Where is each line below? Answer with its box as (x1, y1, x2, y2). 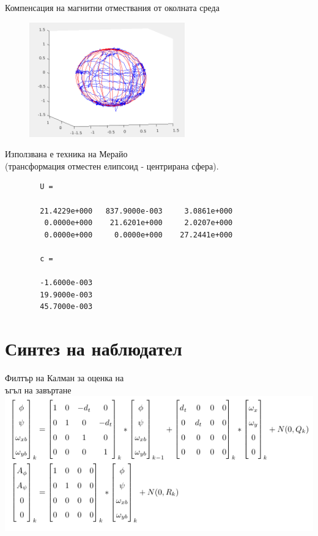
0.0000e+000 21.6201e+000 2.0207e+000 (44, 218, 233, 228)
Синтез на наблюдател (5, 336, 182, 361)
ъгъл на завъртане (5, 383, 72, 396)
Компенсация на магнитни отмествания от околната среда (5, 1, 220, 13)
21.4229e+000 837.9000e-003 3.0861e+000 (40, 206, 233, 215)
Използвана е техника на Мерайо (5, 147, 128, 160)
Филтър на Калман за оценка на (5, 371, 124, 384)
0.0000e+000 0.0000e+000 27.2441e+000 (44, 230, 233, 239)
